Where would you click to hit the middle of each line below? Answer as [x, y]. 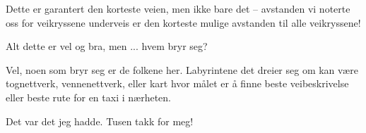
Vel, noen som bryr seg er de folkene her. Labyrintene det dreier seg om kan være [182, 69]
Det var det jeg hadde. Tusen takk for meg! [100, 121]
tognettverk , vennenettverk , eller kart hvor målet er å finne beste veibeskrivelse [177, 83]
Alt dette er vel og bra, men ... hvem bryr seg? [107, 46]
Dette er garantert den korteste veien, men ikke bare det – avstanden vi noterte [178, 8]
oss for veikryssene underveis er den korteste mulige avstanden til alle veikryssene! [183, 22]
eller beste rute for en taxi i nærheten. [88, 97]
